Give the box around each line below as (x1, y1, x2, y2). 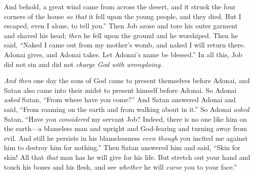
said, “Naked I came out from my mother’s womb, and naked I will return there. (4, 40, 246, 50)
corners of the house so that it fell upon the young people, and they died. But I (4, 11, 241, 21)
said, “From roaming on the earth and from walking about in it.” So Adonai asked (4, 104, 250, 114)
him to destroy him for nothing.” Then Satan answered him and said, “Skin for (4, 142, 241, 153)
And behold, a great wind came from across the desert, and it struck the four (4, 1, 236, 11)
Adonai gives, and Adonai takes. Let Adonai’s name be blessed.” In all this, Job (4, 49, 242, 59)
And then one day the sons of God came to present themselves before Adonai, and (4, 75, 250, 86)
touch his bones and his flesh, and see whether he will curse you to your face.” (4, 161, 237, 172)
